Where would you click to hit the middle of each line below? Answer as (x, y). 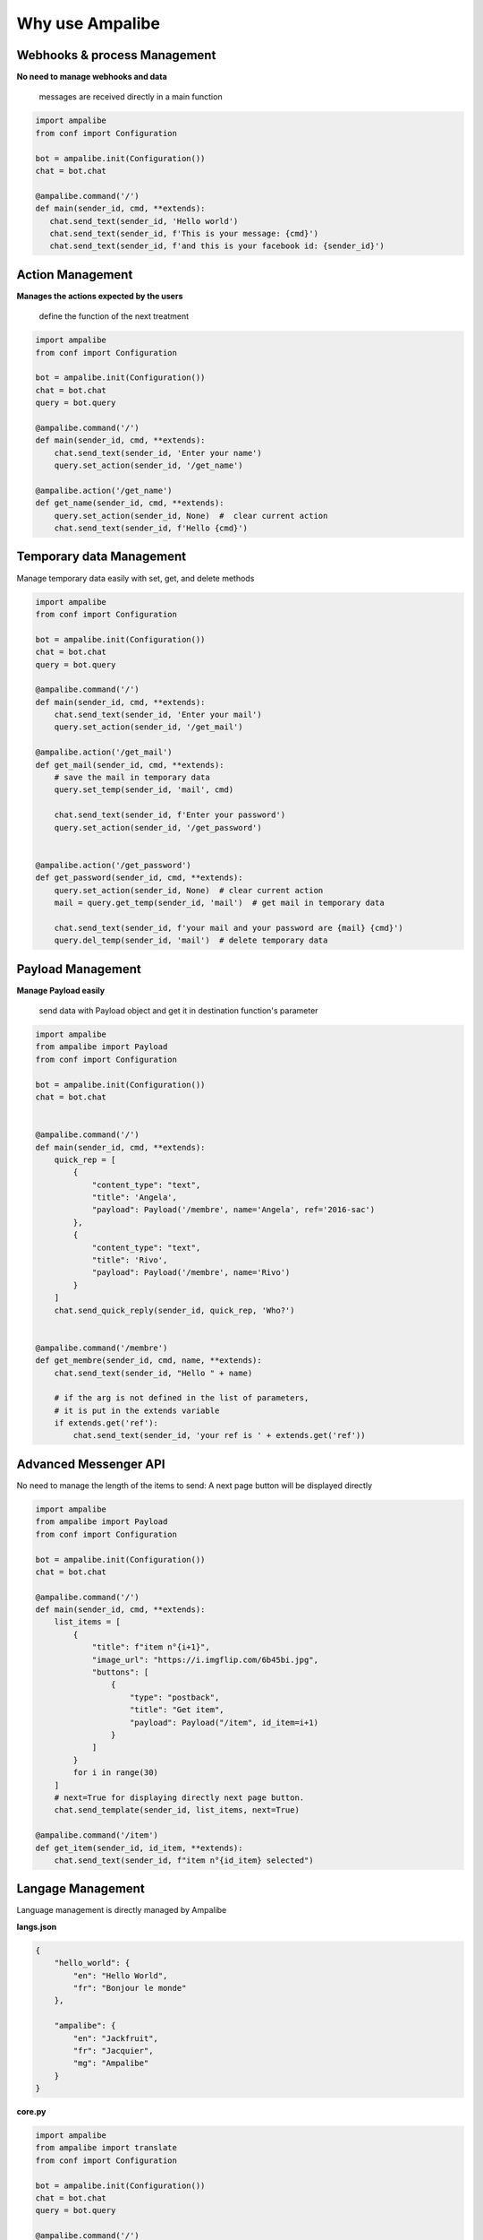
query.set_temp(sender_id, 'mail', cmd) (144, 790)
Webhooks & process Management (116, 55)
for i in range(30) (115, 1773)
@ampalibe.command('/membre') (102, 1348)
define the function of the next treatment (114, 316)
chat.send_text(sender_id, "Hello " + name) (153, 1373)
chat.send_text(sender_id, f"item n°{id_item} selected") (184, 1860)
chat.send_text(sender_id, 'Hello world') (144, 221)
